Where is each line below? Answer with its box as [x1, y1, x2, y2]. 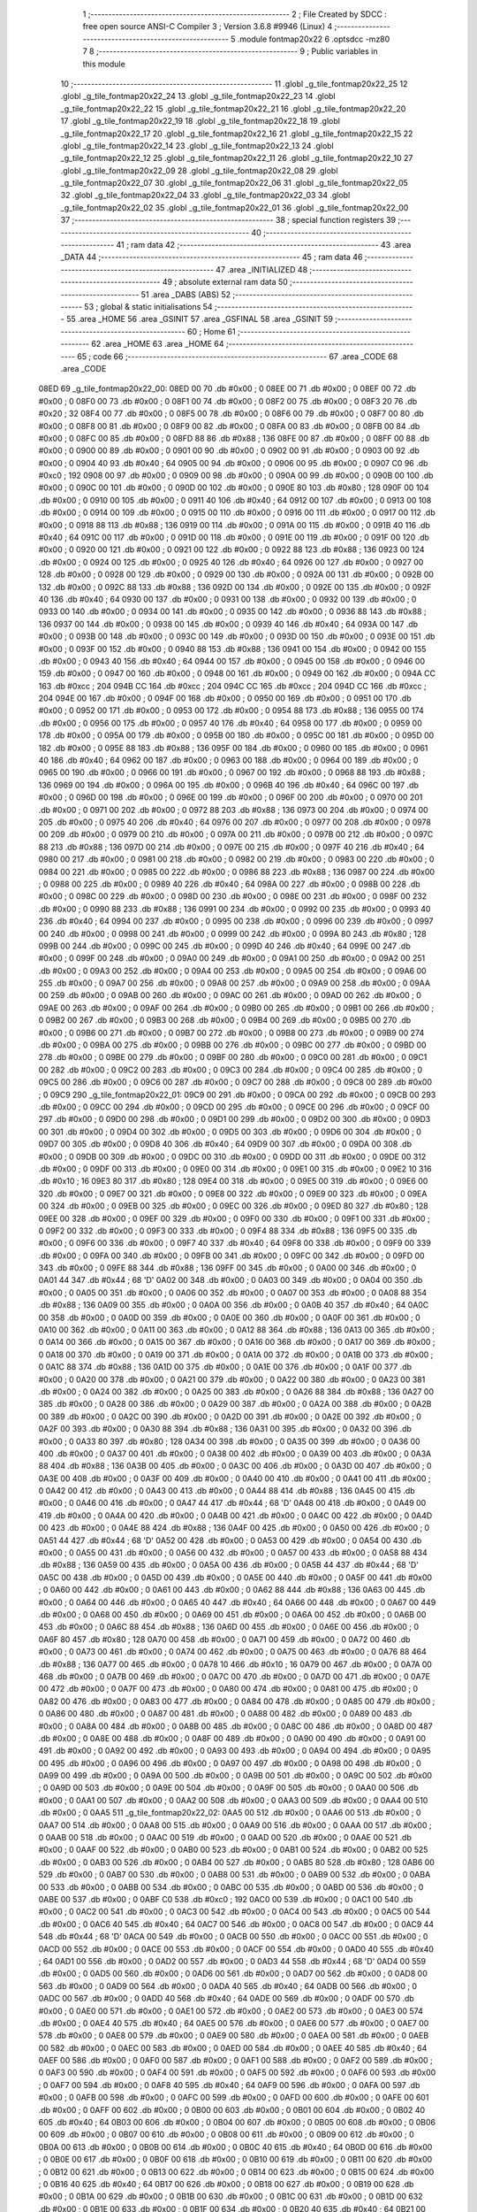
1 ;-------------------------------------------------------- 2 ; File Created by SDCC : [82, 9, 388, 19]
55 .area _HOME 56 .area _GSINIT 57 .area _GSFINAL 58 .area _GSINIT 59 [66, 314, 333, 325]
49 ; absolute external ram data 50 [162, 277, 289, 288]
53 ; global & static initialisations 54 [84, 301, 213, 311]
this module [82, 58, 125, 69]
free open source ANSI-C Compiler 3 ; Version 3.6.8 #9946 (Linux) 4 [82, 21, 333, 32]
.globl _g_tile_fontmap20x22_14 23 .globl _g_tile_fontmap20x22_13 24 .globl [60, 140, 335, 150]
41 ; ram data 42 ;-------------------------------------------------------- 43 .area [116, 240, 412, 250]
